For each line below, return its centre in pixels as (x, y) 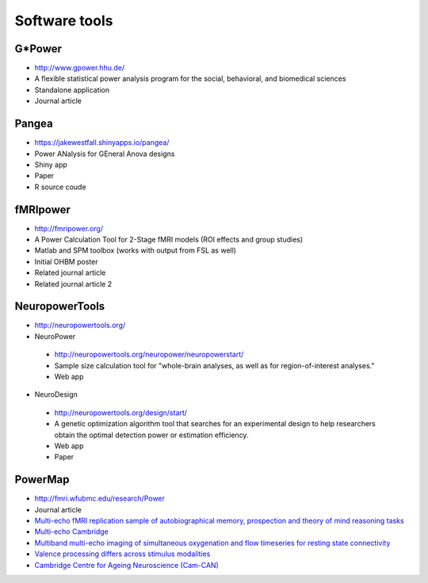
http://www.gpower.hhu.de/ (80, 68)
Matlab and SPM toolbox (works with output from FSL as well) (136, 250)
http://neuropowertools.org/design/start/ (121, 413)
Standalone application (72, 90)
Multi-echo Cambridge (71, 532)
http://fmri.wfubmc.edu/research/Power (100, 498)
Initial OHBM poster (66, 261)
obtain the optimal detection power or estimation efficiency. (151, 435)
